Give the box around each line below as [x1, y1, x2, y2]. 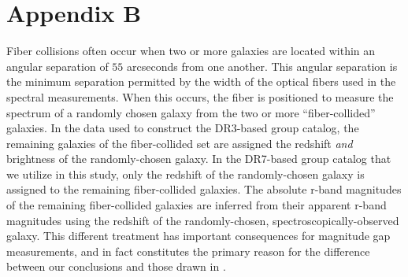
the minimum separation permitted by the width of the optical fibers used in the [6, 73, 396, 90]
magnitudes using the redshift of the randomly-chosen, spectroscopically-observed [6, 212, 399, 228]
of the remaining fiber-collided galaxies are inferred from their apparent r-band [6, 197, 387, 213]
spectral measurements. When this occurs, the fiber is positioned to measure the [6, 88, 394, 105]
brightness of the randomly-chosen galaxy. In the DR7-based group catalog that [6, 150, 391, 167]
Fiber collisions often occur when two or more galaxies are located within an [6, 42, 376, 59]
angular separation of [6, 57, 109, 74]
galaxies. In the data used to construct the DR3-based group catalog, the [6, 120, 359, 136]
